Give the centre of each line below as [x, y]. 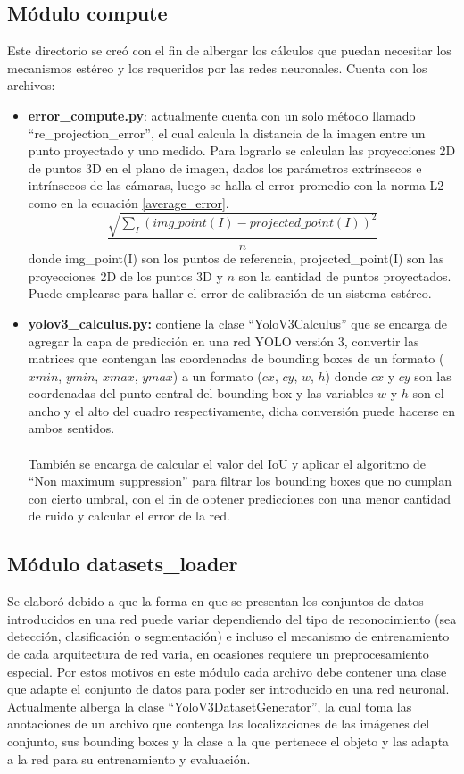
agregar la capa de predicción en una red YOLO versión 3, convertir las [224, 341]
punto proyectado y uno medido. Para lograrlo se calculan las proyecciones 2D [242, 150]
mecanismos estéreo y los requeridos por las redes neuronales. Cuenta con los [217, 67]
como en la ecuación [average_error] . [128, 202]
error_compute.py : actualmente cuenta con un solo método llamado [222, 115]
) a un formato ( [217, 375]
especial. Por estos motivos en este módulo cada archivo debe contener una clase [227, 671]
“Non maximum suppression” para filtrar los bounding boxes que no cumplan [240, 481]
